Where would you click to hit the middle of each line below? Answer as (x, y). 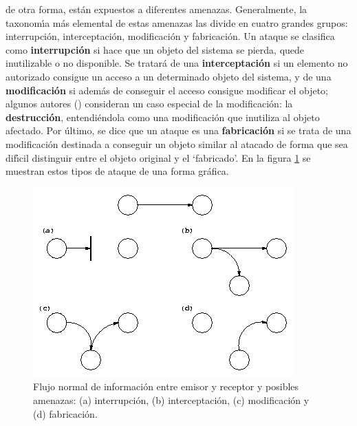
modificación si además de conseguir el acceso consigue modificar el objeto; (167, 90)
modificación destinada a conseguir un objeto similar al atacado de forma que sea (177, 143)
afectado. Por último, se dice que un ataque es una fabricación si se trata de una (178, 130)
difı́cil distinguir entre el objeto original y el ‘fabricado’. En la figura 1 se (158, 157)
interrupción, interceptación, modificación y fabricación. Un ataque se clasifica (170, 36)
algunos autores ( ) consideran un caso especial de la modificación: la (149, 104)
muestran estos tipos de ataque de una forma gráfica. (117, 171)
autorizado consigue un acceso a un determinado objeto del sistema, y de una (169, 76)
